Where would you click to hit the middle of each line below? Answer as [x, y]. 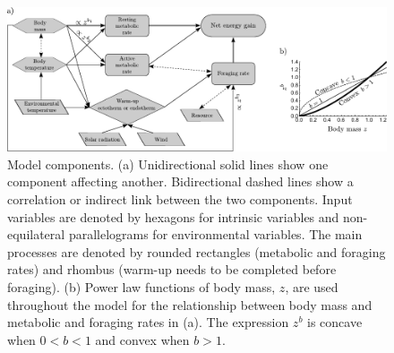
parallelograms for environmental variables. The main [215, 234]
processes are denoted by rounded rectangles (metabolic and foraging [197, 251]
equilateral [36, 234]
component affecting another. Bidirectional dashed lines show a [180, 181]
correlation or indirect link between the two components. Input [180, 199]
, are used [312, 286]
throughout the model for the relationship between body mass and [190, 304]
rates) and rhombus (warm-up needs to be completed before [172, 269]
